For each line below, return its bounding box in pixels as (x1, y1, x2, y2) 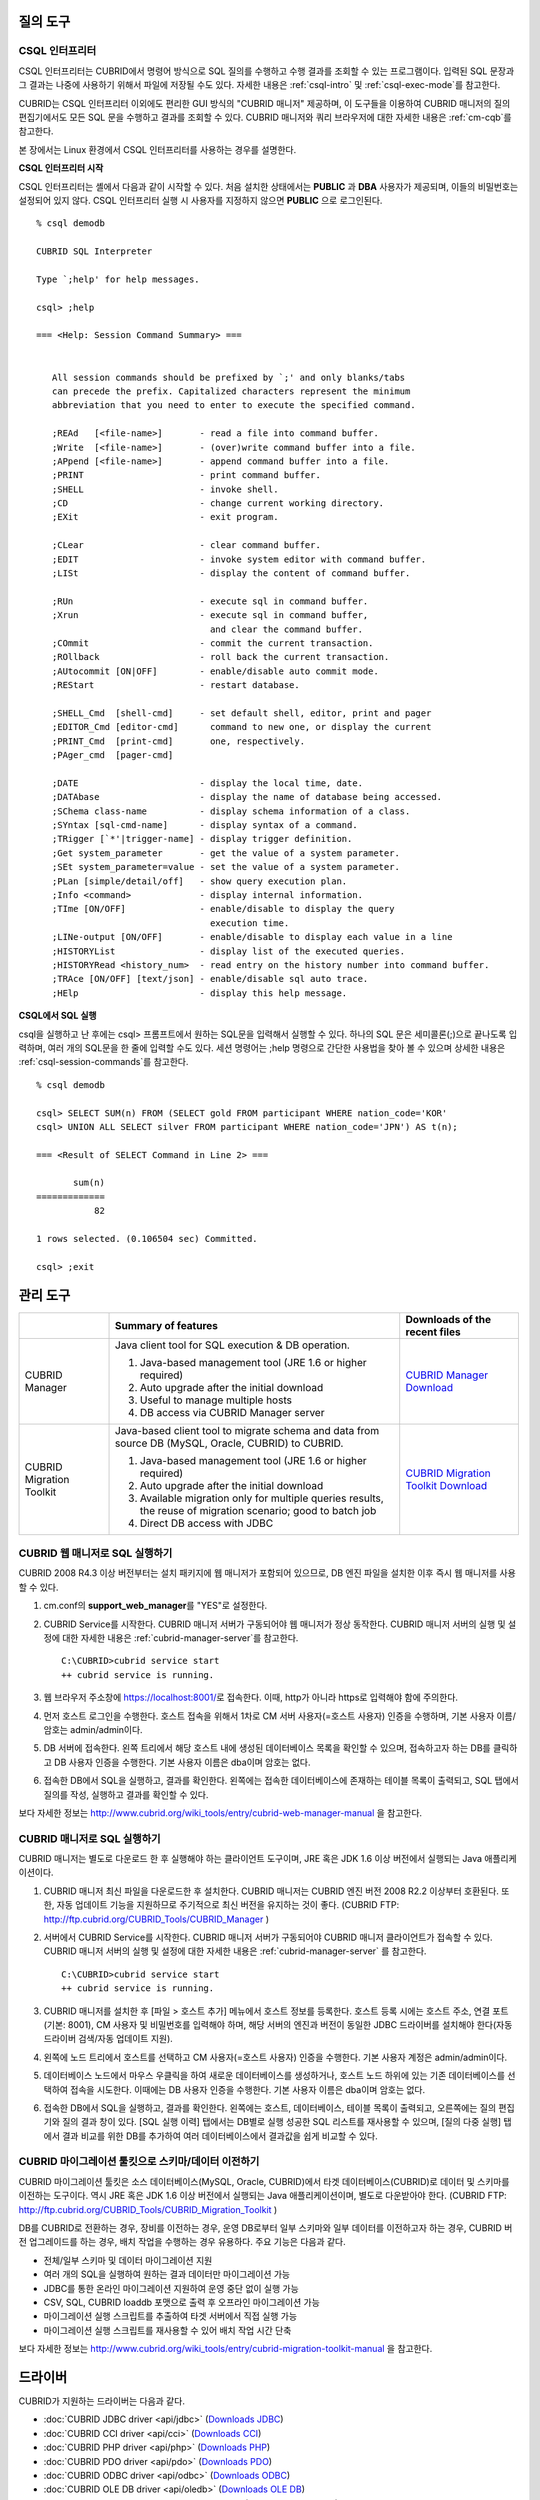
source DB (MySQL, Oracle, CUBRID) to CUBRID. (115, 1436, 344, 1450)
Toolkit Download (405, 1478, 488, 1492)
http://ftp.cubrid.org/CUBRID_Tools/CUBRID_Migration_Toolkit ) (18, 2203, 278, 2215)
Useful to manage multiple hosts (140, 1393, 292, 1407)
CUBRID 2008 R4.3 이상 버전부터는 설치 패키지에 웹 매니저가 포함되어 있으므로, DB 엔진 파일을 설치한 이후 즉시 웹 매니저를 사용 (18, 1567, 517, 1579)
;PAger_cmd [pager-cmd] (51, 750, 174, 761)
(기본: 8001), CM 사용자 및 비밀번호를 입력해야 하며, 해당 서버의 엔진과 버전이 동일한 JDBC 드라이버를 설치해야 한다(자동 (43, 2018, 513, 2030)
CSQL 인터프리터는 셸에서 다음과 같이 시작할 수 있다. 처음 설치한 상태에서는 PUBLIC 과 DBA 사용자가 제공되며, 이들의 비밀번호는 (18, 180, 519, 192)
